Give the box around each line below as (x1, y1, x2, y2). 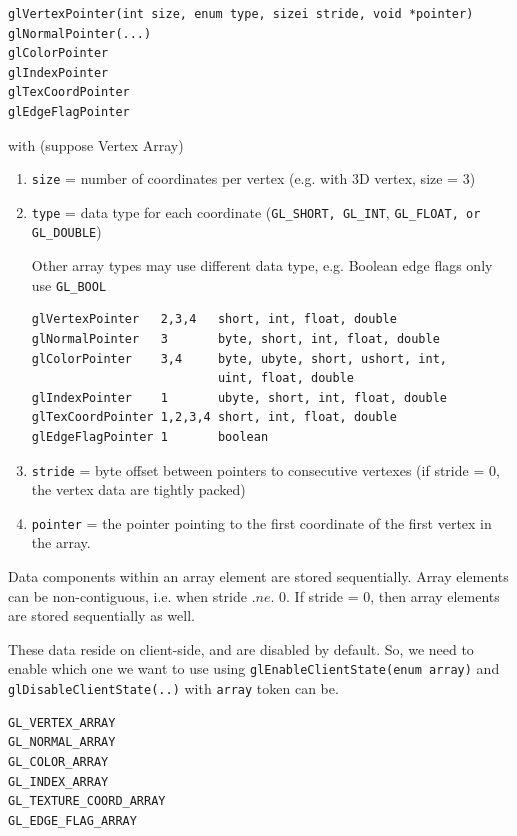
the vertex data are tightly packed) (31, 479, 246, 500)
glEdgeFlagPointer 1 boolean (31, 429, 269, 444)
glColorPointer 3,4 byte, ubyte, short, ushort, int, (31, 351, 448, 366)
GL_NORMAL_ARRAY (8, 735, 116, 750)
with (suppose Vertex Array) (8, 134, 184, 155)
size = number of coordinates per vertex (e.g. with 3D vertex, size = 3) (31, 168, 476, 189)
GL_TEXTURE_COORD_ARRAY (8, 794, 166, 809)
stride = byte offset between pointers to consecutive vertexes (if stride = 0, (31, 459, 500, 480)
